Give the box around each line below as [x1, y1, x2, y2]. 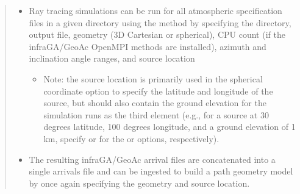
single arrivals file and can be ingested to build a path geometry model [29, 165, 293, 178]
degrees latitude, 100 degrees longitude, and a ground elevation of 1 [43, 120, 296, 133]
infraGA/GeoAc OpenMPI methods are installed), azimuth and [29, 40, 266, 52]
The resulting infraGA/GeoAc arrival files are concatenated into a [29, 153, 276, 165]
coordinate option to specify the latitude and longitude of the [43, 84, 273, 97]
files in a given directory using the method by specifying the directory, [29, 16, 291, 29]
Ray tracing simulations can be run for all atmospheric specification [29, 4, 282, 16]
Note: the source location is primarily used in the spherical [43, 72, 263, 85]
